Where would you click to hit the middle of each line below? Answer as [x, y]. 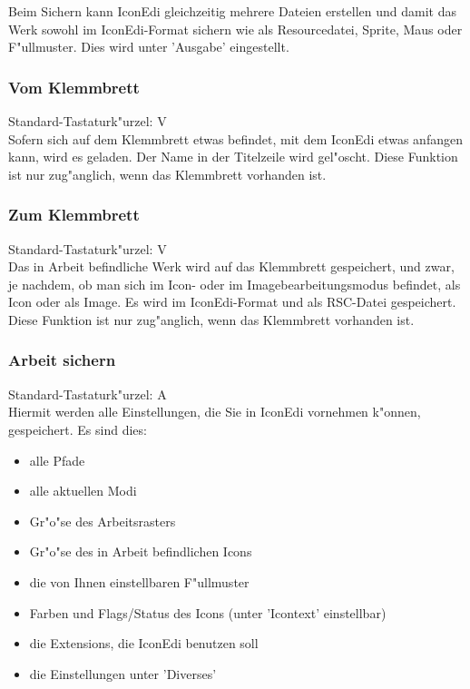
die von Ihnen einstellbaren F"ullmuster [139, 581]
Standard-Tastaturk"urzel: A [88, 394]
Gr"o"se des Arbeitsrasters [103, 521]
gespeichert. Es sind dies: [78, 429]
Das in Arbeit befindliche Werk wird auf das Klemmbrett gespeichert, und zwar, [231, 266]
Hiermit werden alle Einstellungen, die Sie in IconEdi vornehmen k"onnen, [215, 412]
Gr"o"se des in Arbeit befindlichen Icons [141, 551]
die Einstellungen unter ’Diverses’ [123, 673]
